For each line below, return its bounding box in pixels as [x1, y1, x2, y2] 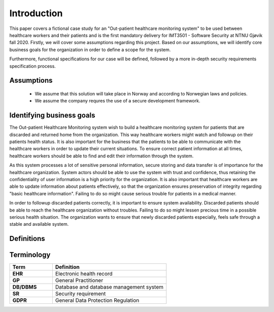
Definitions [9, 234, 45, 243]
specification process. [9, 63, 56, 69]
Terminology [9, 251, 51, 259]
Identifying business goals [9, 111, 95, 120]
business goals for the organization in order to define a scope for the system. [9, 46, 171, 53]
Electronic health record [55, 270, 113, 278]
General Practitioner [55, 277, 104, 284]
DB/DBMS [12, 284, 37, 291]
